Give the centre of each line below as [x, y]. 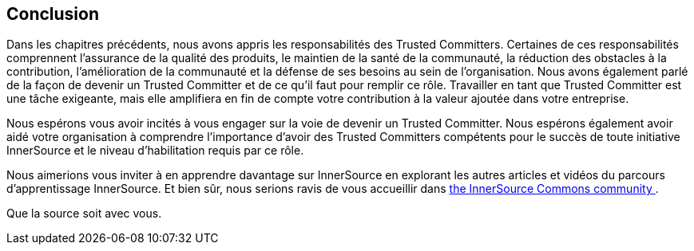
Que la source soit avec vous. [84, 214]
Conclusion [53, 14]
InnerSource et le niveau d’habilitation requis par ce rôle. [155, 151]
